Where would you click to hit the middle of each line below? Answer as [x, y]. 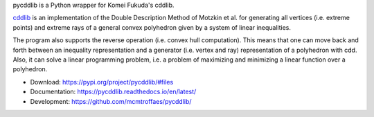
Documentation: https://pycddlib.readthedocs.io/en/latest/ [113, 92]
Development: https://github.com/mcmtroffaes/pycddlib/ [111, 101]
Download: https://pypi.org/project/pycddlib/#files [102, 82]
